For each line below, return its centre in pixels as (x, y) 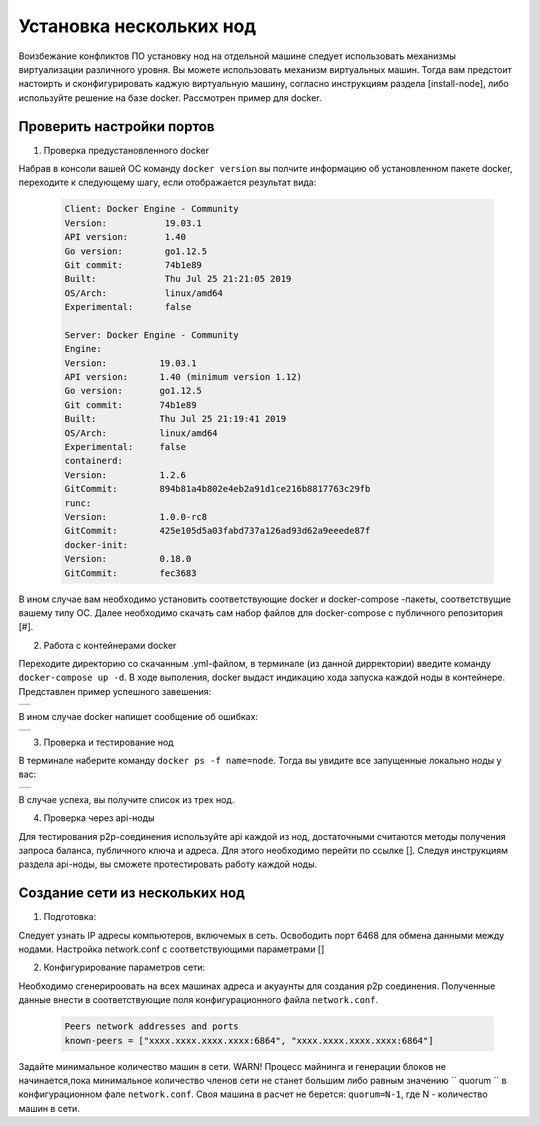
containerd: (94, 461)
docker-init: (96, 544)
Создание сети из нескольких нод (131, 893)
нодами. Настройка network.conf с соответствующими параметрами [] (171, 949)
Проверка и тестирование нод (108, 742)
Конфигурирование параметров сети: (124, 967)
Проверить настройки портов (116, 126)
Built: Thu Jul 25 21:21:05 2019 (178, 279)
